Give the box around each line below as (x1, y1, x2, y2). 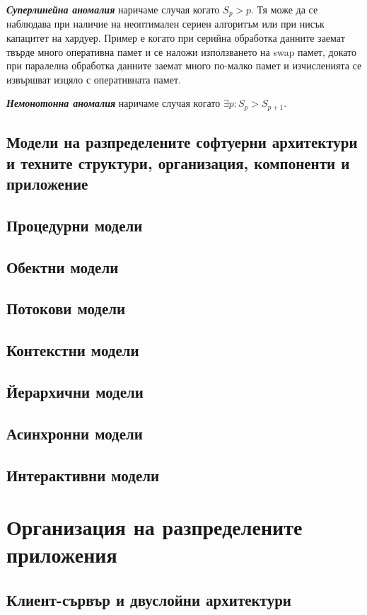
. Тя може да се (251, 2, 318, 16)
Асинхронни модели (6, 422, 143, 444)
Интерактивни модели (6, 464, 160, 485)
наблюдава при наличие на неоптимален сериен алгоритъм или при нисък (6, 16, 325, 31)
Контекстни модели (6, 339, 139, 361)
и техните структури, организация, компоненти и (6, 151, 350, 173)
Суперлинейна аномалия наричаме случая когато (6, 2, 220, 16)
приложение (6, 173, 88, 195)
